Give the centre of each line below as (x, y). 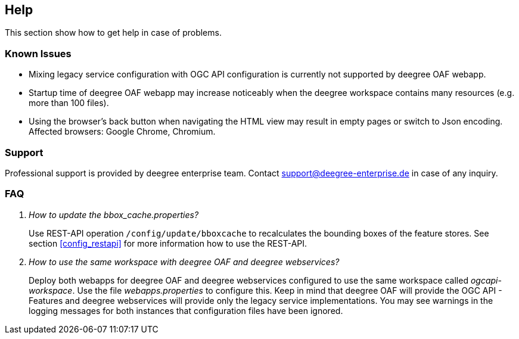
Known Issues (38, 53)
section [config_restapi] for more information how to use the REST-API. (168, 243)
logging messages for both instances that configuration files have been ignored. (186, 310)
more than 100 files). (69, 103)
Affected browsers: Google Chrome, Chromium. (122, 132)
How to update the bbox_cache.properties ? (114, 214)
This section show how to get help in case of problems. (113, 33)
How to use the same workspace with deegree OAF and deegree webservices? (184, 262)
